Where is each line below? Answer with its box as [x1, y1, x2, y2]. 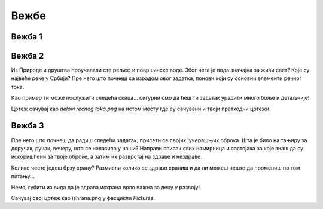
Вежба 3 [11, 121, 44, 131]
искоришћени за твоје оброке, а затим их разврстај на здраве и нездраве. [11, 153, 203, 161]
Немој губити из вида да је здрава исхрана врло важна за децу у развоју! [11, 183, 200, 190]
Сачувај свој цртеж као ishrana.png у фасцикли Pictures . [11, 194, 156, 201]
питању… [11, 173, 35, 180]
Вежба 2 [11, 51, 44, 61]
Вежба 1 [11, 32, 43, 42]
